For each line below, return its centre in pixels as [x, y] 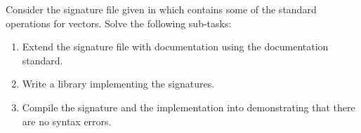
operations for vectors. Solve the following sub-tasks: [119, 23]
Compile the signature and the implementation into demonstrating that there [189, 107]
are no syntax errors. [67, 121]
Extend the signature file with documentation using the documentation [175, 47]
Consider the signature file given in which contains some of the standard [161, 9]
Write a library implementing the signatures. [118, 84]
